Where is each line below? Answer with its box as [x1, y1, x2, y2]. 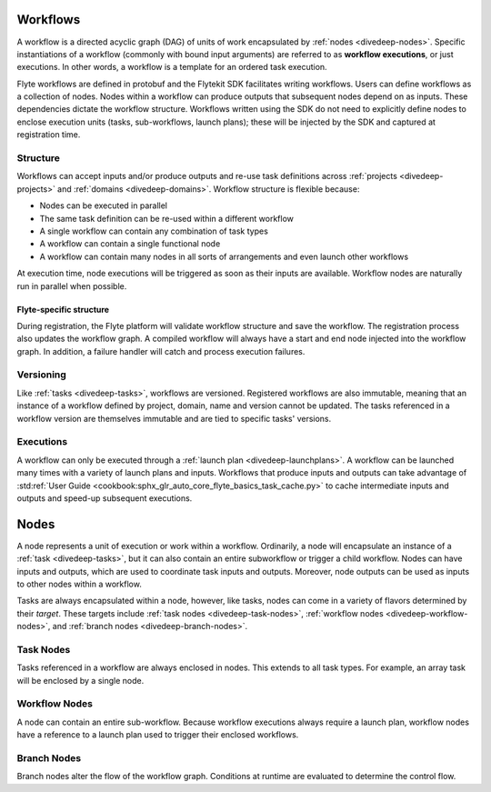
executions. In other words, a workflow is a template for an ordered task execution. [16, 62, 327, 73]
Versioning [16, 368, 67, 381]
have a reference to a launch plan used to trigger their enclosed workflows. [16, 729, 299, 740]
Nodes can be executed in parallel [39, 200, 168, 211]
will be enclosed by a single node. [16, 675, 145, 686]
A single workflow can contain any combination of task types [39, 226, 268, 236]
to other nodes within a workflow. [16, 578, 143, 589]
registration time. [16, 129, 81, 140]
